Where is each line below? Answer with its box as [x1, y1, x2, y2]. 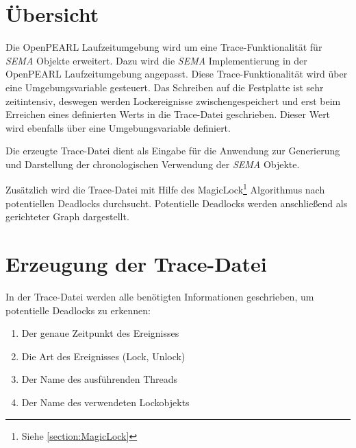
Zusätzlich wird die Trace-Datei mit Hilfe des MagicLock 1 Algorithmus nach [5, 180, 325, 197]
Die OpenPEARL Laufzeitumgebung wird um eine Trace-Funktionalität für [5, 40, 322, 54]
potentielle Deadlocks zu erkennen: [5, 303, 151, 317]
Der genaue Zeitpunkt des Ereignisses [21, 326, 179, 340]
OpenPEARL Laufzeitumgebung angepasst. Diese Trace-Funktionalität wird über [5, 67, 348, 81]
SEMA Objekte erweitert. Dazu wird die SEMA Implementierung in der [5, 53, 307, 67]
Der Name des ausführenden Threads [21, 372, 178, 386]
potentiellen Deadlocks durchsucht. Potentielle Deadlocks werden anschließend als [5, 196, 348, 210]
